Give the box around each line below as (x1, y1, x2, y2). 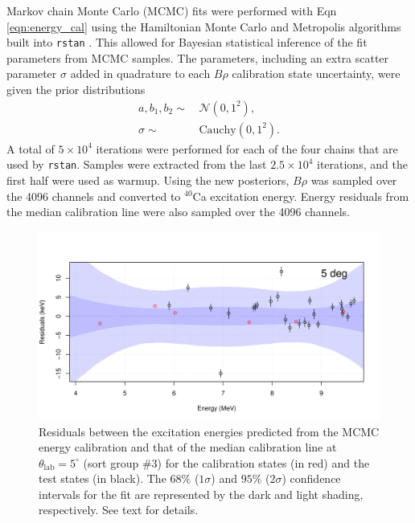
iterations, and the (316, 156, 408, 173)
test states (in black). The (39, 470, 166, 487)
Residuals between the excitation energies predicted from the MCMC (39, 423, 380, 439)
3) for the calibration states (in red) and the (151, 454, 370, 471)
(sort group (83, 454, 139, 471)
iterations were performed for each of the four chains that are (96, 140, 398, 157)
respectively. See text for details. (39, 501, 199, 518)
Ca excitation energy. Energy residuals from (192, 187, 409, 204)
